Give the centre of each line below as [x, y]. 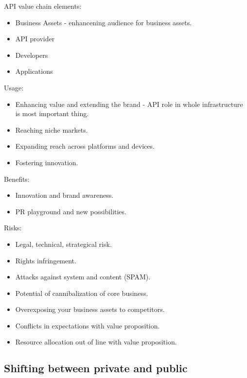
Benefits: [17, 179]
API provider [35, 39]
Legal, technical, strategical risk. [63, 244]
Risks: [13, 228]
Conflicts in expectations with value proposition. [88, 325]
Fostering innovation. [47, 162]
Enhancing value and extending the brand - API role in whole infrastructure [129, 104]
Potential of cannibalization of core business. [82, 293]
